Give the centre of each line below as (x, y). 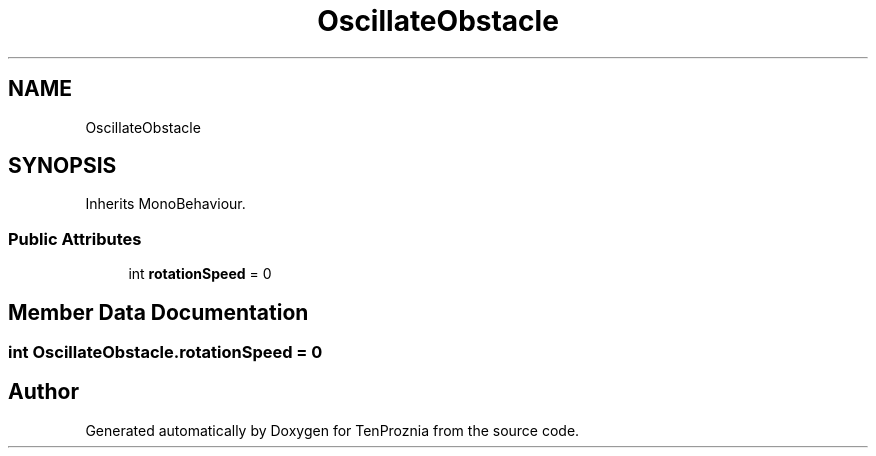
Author (43, 392)
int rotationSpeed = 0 (200, 274)
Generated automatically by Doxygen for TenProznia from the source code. (332, 430)
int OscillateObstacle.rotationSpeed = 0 (165, 352)
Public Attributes (75, 238)
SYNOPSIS (62, 166)
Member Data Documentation (158, 312)
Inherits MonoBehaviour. (165, 204)
